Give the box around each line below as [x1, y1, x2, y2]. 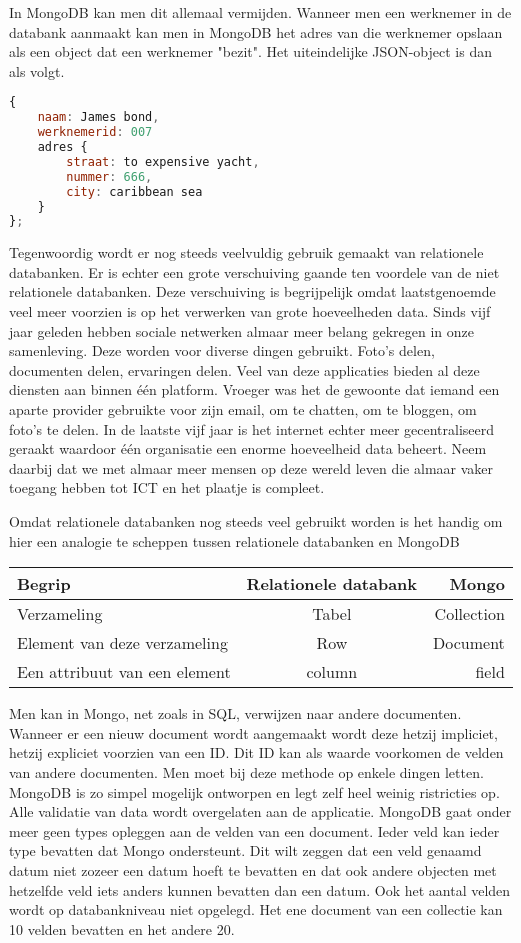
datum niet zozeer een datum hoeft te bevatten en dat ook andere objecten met [9, 859, 497, 880]
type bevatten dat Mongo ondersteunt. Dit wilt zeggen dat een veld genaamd [9, 840, 482, 861]
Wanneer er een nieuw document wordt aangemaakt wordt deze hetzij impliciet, [9, 722, 498, 743]
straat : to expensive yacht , [66, 154, 260, 169]
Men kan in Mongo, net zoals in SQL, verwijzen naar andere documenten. [9, 703, 462, 724]
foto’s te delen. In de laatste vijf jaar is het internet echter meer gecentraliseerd [9, 418, 495, 439]
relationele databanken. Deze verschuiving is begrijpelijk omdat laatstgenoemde [9, 281, 496, 302]
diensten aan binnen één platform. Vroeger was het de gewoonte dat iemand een [9, 379, 500, 400]
